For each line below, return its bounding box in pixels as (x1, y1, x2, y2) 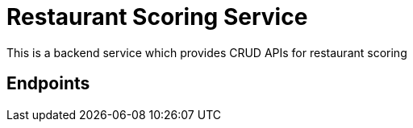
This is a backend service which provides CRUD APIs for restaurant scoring (6, 45, 407, 60)
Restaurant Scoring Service (6, 3, 308, 31)
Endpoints (6, 73, 90, 94)
